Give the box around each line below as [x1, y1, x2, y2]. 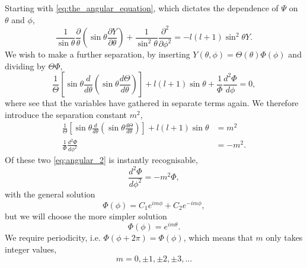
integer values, [5, 243, 57, 255]
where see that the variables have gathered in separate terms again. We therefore [5, 97, 299, 109]
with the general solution [5, 187, 95, 200]
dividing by [5, 59, 46, 72]
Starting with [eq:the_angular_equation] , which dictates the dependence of [5, 2, 279, 14]
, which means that [183, 231, 253, 244]
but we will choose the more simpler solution [5, 209, 167, 222]
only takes [266, 231, 303, 244]
